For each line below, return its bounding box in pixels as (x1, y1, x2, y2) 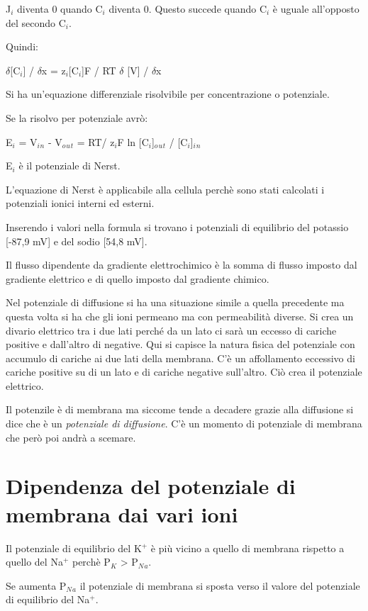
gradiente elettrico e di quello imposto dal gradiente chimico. (6, 271, 269, 286)
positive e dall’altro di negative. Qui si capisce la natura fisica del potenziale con (6, 337, 355, 352)
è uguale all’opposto (272, 1, 359, 16)
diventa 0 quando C (17, 1, 103, 16)
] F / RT (82, 62, 116, 77)
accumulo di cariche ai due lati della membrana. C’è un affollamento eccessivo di (6, 350, 355, 365)
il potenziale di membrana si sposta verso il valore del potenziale (79, 578, 360, 593)
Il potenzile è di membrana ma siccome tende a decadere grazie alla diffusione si (6, 402, 354, 417)
